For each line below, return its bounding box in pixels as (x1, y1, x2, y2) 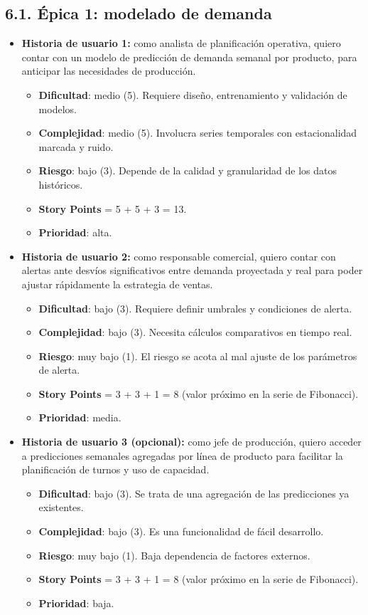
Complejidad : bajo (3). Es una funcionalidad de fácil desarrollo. (38, 524, 324, 539)
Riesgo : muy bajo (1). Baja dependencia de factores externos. (38, 547, 310, 562)
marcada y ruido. (38, 139, 114, 154)
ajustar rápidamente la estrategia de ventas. (21, 276, 213, 291)
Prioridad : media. (38, 410, 121, 425)
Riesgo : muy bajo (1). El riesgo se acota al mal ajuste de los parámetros (38, 348, 357, 363)
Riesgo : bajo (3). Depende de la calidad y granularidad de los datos (38, 163, 337, 178)
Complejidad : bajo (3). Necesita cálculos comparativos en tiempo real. (38, 325, 352, 340)
